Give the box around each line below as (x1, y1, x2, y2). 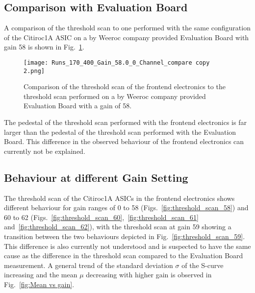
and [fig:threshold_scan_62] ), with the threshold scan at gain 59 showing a (4, 221, 231, 232)
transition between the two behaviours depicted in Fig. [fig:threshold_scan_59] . (4, 231, 245, 242)
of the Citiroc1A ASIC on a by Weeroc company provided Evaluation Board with (4, 32, 249, 42)
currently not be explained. (4, 146, 85, 156)
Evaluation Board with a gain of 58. (24, 100, 132, 111)
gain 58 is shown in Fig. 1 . (4, 42, 84, 52)
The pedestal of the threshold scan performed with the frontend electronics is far (4, 117, 247, 127)
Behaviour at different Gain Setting (4, 170, 188, 185)
